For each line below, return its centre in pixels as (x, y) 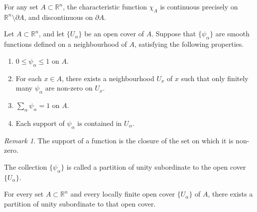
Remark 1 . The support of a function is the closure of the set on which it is (119, 140)
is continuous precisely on (199, 6)
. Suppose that (174, 34)
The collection (26, 166)
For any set (21, 6)
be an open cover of (114, 34)
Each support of (40, 123)
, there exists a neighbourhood (108, 78)
